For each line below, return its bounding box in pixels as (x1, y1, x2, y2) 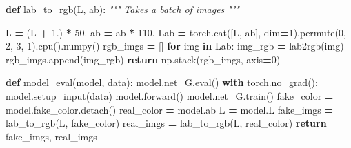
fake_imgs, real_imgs (6, 129, 97, 143)
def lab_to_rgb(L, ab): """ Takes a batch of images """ (6, 2, 239, 16)
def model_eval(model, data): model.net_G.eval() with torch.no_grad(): (6, 75, 318, 89)
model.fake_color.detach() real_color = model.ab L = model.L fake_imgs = (6, 102, 333, 116)
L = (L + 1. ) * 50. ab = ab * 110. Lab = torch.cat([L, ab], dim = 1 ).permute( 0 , (6, 25, 346, 39)
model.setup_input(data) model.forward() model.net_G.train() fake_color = (6, 88, 334, 103)
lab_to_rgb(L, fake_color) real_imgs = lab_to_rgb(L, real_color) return (6, 116, 327, 130)
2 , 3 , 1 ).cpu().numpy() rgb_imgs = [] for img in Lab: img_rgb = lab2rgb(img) (6, 39, 344, 53)
